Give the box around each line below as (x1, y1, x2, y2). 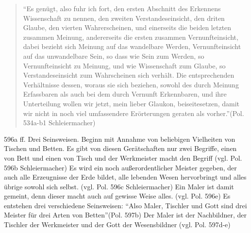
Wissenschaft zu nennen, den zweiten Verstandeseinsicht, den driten (23, 13, 225, 23)
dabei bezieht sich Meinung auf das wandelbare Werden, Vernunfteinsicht (23, 41, 241, 51)
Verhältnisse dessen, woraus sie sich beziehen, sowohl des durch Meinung (23, 79, 239, 89)
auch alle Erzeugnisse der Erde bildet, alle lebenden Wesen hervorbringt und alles (4, 172, 247, 182)
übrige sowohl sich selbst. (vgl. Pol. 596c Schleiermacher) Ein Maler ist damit (4, 181, 234, 191)
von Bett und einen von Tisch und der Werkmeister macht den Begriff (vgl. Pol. (4, 152, 242, 163)
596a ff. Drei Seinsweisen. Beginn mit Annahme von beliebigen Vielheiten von (4, 133, 235, 144)
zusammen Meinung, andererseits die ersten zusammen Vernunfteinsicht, (23, 32, 238, 42)
